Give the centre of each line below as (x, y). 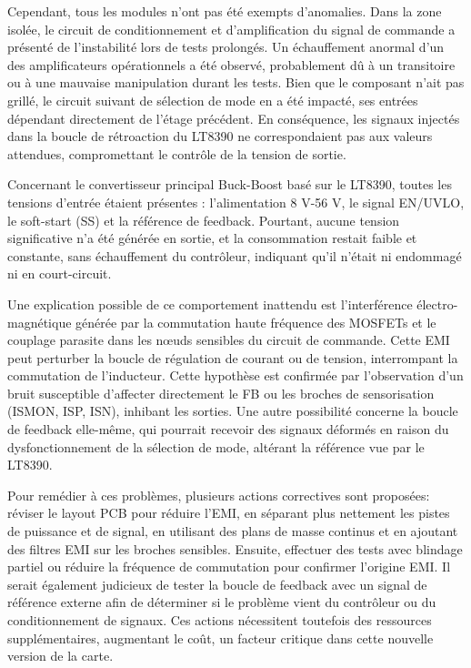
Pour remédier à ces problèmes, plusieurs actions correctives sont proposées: (219, 495)
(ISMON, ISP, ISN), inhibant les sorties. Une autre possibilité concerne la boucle (233, 411)
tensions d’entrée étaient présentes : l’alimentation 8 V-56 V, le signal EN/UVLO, (236, 202)
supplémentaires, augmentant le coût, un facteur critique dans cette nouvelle (220, 638)
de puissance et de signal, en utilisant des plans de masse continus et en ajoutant (233, 531)
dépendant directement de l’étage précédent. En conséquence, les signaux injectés (234, 118)
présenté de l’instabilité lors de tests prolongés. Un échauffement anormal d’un (226, 47)
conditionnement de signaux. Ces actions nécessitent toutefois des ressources (220, 620)
